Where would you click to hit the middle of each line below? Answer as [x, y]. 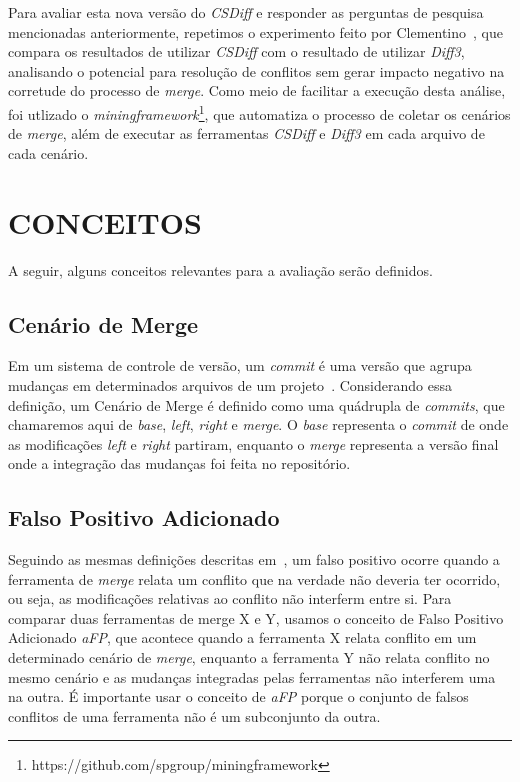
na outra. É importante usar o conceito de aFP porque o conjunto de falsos [238, 696]
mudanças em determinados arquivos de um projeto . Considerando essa [230, 384]
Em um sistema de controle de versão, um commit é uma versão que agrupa [240, 365]
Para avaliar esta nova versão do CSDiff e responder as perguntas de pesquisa [246, 12]
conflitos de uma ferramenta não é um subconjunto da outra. [194, 715]
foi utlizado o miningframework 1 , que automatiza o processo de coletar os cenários [259, 112]
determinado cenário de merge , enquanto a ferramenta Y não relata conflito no [249, 657]
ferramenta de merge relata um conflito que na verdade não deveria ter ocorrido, [254, 578]
